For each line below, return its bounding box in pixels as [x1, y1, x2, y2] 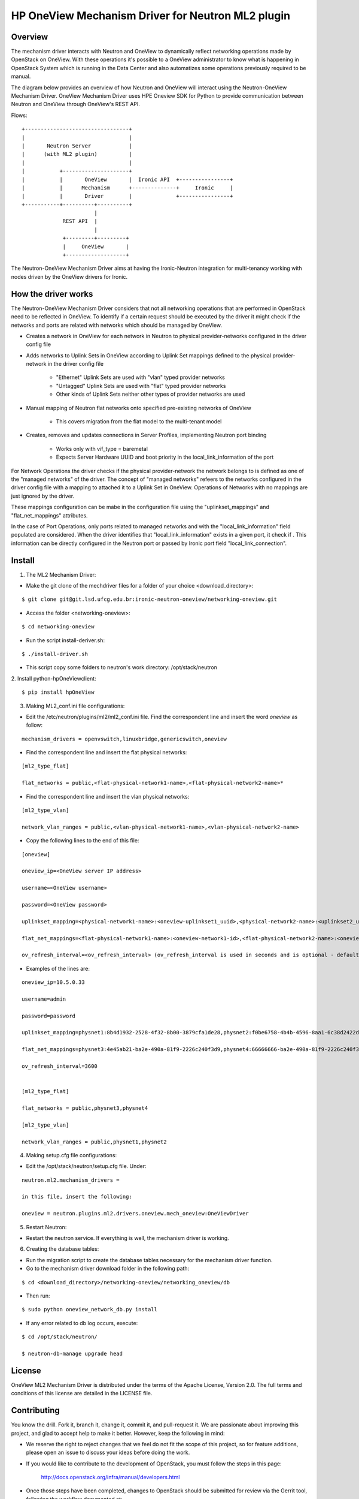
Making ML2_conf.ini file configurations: [26, 702, 125, 709]
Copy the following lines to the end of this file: [26, 837, 139, 844]
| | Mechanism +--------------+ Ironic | [22, 184, 233, 191]
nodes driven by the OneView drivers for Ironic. [11, 273, 128, 280]
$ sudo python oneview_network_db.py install [22, 1306, 158, 1313]
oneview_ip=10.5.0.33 [22, 979, 85, 986]
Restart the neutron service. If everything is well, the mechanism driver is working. [26, 1235, 230, 1242]
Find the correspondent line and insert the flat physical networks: [26, 749, 187, 756]
